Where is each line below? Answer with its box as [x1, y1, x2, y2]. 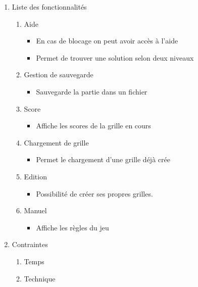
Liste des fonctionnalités [12, 2, 87, 12]
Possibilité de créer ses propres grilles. [36, 188, 153, 199]
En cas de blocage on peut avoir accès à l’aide [36, 35, 178, 46]
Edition [24, 171, 47, 181]
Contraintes [12, 239, 48, 250]
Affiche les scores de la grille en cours [36, 120, 151, 131]
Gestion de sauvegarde [24, 69, 93, 80]
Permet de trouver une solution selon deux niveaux [36, 52, 194, 63]
